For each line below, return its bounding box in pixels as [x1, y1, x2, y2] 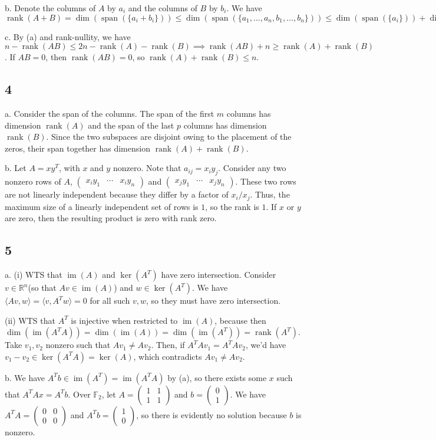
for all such [90, 294, 130, 306]
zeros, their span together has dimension [5, 142, 150, 154]
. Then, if [151, 339, 185, 351]
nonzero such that [45, 339, 111, 351]
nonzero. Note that [113, 162, 181, 174]
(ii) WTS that [5, 314, 55, 326]
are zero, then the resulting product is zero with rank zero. [5, 212, 217, 224]
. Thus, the [250, 188, 290, 201]
